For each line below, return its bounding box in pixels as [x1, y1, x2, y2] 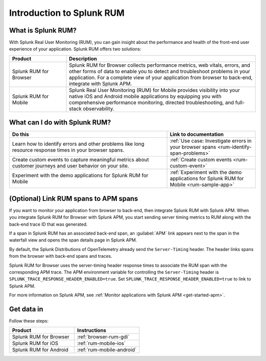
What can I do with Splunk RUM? [9, 119, 111, 127]
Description [69, 55, 97, 62]
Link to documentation [169, 131, 224, 138]
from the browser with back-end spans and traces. [9, 253, 112, 259]
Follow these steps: [9, 318, 49, 324]
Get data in [9, 305, 44, 313]
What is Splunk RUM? [9, 26, 77, 35]
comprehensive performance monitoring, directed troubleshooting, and [69, 99, 234, 106]
